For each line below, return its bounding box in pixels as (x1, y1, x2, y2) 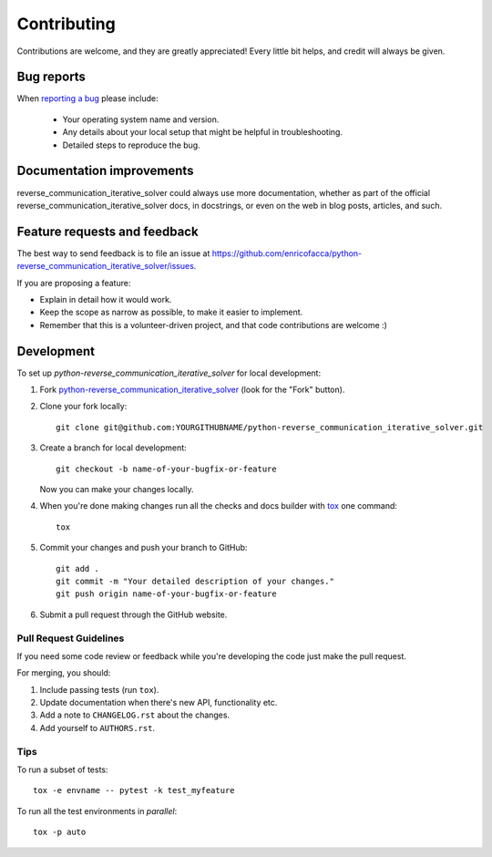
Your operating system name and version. (62, 114, 220, 125)
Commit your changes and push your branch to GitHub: (39, 542, 248, 553)
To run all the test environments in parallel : (16, 805, 178, 816)
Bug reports (16, 69, 87, 85)
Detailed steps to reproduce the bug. (62, 139, 200, 150)
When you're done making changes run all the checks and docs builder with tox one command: (39, 501, 398, 511)
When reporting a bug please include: (16, 93, 159, 104)
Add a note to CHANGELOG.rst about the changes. (39, 709, 231, 720)
